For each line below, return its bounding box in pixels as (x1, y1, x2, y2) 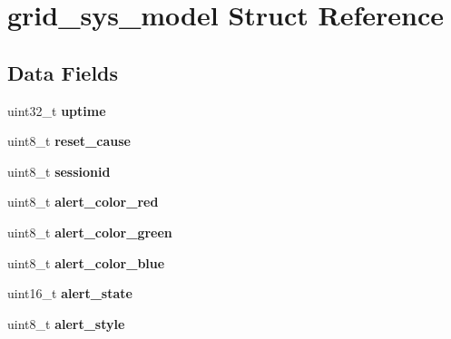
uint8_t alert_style (7, 314, 125, 333)
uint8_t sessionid (7, 161, 111, 180)
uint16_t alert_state (7, 284, 132, 303)
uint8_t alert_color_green (7, 222, 172, 241)
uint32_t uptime (7, 101, 106, 120)
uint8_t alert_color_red (7, 192, 159, 211)
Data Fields (7, 58, 119, 86)
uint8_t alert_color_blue (7, 253, 165, 272)
